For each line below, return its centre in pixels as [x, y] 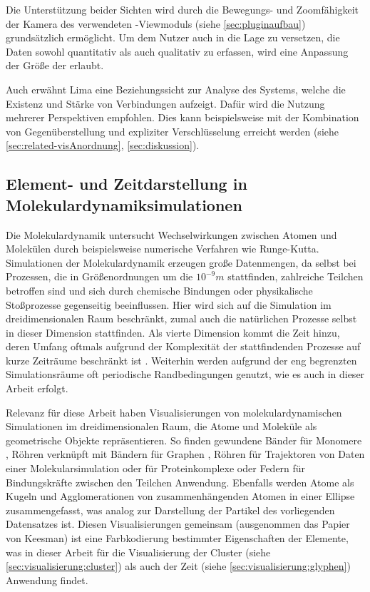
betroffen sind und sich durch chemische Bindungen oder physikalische [159, 290]
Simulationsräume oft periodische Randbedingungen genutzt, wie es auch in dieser [185, 374]
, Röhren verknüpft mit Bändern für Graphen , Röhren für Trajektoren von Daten [185, 454]
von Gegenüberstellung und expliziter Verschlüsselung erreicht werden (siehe [172, 131]
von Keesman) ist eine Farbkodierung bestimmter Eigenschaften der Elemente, [177, 538]
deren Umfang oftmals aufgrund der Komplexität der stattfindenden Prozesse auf [183, 346]
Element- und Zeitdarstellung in [127, 184]
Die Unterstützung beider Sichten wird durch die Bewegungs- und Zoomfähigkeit [182, 9]
